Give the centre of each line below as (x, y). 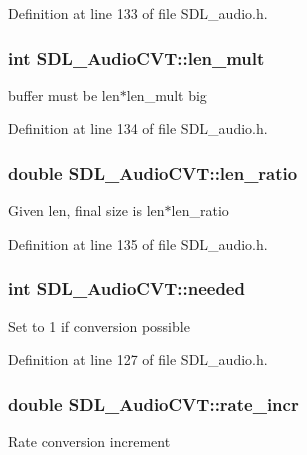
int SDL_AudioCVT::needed (126, 288)
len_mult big (166, 94)
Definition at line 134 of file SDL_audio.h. (138, 128)
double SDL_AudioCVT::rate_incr (153, 403)
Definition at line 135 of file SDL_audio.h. (138, 243)
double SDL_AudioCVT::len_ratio (153, 172)
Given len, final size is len (86, 210)
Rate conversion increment (89, 441)
